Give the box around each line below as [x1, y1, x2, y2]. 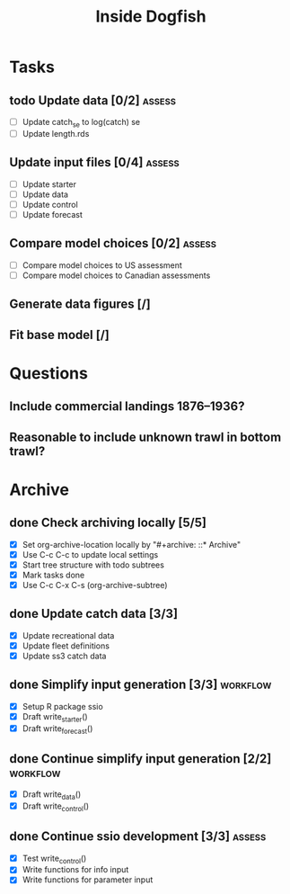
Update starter [22, 178, 77, 190]
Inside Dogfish [95, 6, 207, 27]
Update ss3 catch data [22, 650, 107, 661]
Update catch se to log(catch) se [22, 117, 141, 130]
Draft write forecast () [22, 722, 93, 736]
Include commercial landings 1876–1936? [9, 398, 245, 415]
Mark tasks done [22, 569, 85, 580]
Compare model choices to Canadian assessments [22, 270, 211, 281]
